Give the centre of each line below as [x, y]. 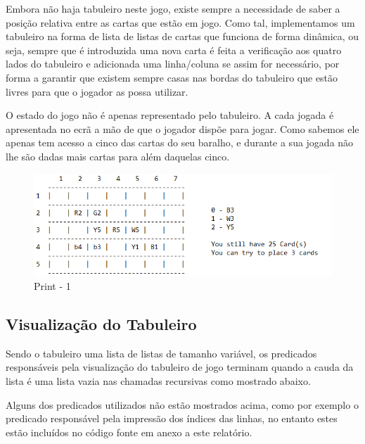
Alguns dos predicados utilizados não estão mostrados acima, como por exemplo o [182, 404]
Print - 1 [52, 285]
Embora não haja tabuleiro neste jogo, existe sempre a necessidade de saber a [173, 8]
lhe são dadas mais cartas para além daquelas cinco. [118, 156]
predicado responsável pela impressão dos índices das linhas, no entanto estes [172, 418]
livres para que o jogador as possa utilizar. [97, 91]
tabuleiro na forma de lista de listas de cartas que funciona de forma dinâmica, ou [182, 36]
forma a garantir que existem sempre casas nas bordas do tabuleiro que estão [172, 77]
